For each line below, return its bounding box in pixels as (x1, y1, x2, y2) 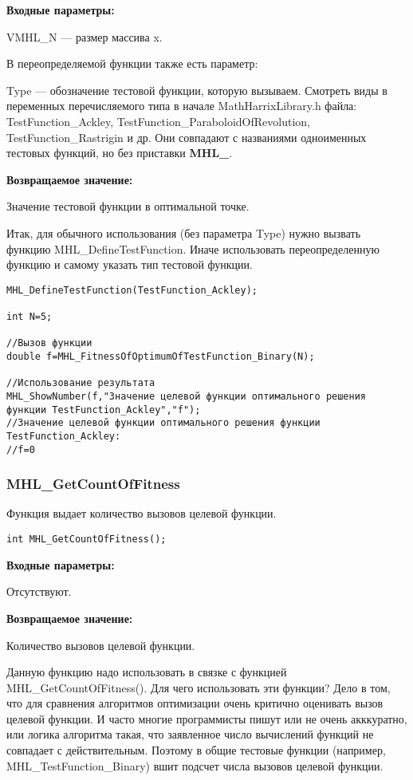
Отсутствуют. (6, 583, 72, 600)
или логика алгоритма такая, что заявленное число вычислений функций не (6, 726, 374, 743)
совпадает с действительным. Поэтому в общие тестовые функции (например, (6, 742, 386, 758)
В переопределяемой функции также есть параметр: (6, 55, 258, 72)
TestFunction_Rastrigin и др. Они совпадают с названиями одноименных (6, 128, 367, 145)
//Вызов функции (6, 337, 92, 349)
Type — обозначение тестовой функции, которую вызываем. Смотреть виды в (6, 81, 387, 98)
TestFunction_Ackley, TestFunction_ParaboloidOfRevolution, (6, 112, 310, 129)
